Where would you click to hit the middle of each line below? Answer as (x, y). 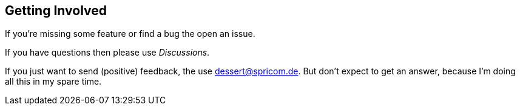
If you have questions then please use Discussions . (107, 53)
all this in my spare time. (53, 82)
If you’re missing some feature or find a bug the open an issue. (130, 34)
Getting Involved (56, 11)
